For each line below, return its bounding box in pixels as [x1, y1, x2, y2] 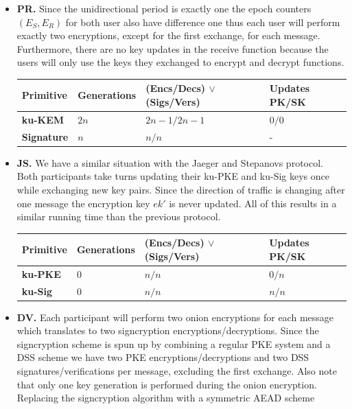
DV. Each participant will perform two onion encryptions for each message [16, 309, 334, 324]
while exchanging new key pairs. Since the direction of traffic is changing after [16, 183, 345, 197]
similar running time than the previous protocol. [16, 209, 221, 224]
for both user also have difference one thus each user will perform [65, 14, 340, 29]
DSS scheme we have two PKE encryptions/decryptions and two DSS [16, 350, 309, 364]
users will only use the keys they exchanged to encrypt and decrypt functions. [16, 55, 344, 69]
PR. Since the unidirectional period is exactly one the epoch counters [16, 1, 312, 15]
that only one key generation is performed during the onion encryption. [16, 377, 317, 391]
